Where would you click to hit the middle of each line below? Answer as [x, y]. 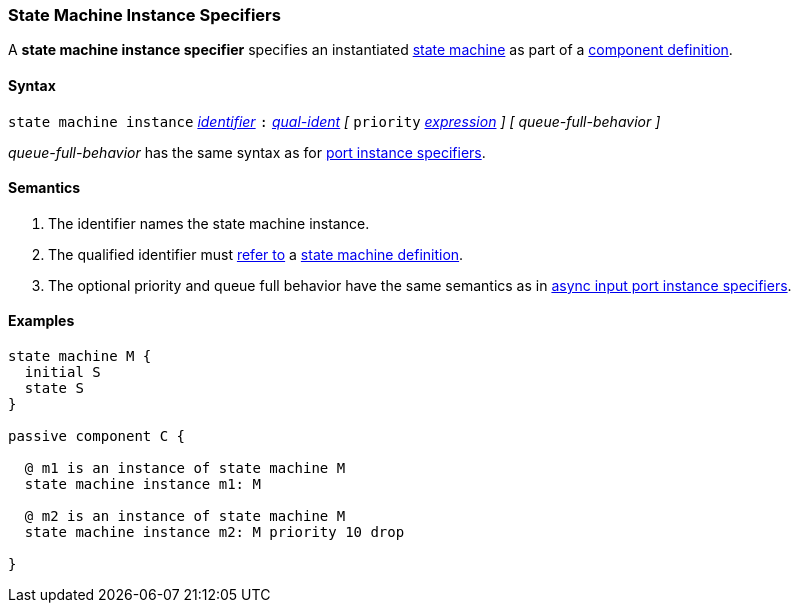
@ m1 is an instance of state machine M [185, 468]
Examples [41, 321]
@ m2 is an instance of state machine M [185, 516]
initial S [62, 372]
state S [54, 388]
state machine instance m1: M [142, 484]
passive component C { [97, 436]
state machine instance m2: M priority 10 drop [214, 532]
